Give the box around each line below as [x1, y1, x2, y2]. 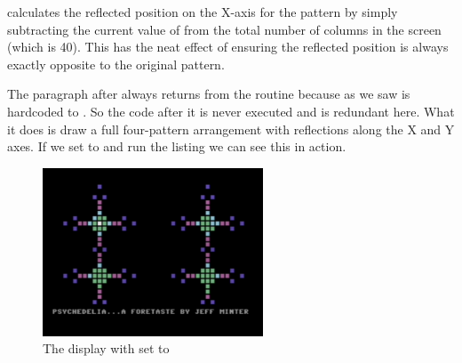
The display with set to [43, 339, 170, 358]
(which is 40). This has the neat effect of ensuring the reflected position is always [7, 37, 449, 56]
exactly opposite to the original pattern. [7, 54, 225, 73]
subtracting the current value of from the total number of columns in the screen [7, 20, 442, 38]
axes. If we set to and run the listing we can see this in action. [7, 137, 346, 156]
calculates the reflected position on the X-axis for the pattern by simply [7, 3, 398, 20]
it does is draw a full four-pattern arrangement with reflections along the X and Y [7, 119, 455, 138]
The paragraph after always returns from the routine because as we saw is [7, 85, 410, 103]
